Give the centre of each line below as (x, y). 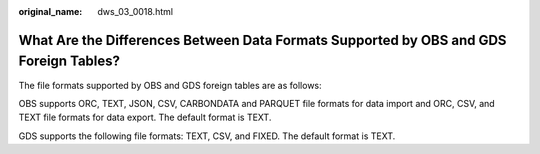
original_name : (50, 11)
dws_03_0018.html (135, 11)
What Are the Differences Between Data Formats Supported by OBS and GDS (262, 40)
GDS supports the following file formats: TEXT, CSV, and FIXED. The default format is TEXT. (207, 136)
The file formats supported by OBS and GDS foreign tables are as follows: (170, 85)
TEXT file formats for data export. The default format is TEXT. (145, 117)
